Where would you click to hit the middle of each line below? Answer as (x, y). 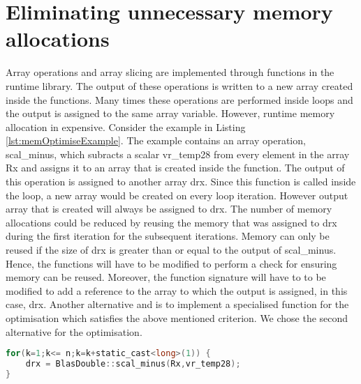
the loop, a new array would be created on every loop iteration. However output (177, 195)
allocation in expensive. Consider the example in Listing (126, 126)
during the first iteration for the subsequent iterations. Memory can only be (168, 236)
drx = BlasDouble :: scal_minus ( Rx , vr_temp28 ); (133, 364)
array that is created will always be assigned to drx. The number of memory (169, 209)
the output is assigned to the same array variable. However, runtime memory (170, 113)
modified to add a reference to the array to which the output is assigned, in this (177, 290)
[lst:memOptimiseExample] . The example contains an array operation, (156, 140)
